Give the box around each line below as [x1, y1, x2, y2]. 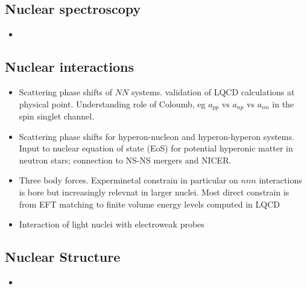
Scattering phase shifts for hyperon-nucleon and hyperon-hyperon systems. [19, 130, 294, 142]
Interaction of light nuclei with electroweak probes [19, 218, 204, 230]
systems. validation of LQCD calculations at [131, 86, 295, 98]
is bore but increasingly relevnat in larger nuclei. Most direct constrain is [19, 186, 290, 198]
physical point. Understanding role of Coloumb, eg [19, 97, 206, 110]
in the [272, 97, 294, 110]
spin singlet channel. [19, 110, 95, 122]
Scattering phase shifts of [19, 86, 113, 98]
